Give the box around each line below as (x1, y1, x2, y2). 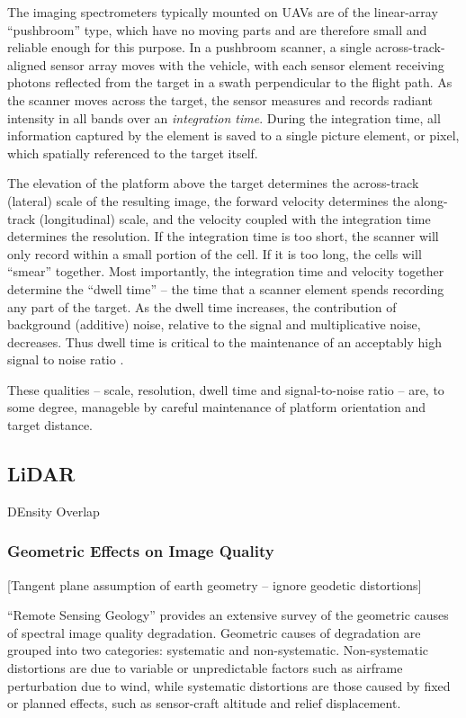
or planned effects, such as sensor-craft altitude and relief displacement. (7, 694, 401, 713)
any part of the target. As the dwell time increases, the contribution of (7, 297, 397, 316)
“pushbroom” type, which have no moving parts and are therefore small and (7, 20, 427, 39)
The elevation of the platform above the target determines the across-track (7, 174, 419, 193)
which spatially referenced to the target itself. (7, 143, 258, 162)
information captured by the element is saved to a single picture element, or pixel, (7, 126, 460, 145)
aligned (7, 55, 47, 74)
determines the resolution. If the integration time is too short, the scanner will (7, 227, 439, 246)
